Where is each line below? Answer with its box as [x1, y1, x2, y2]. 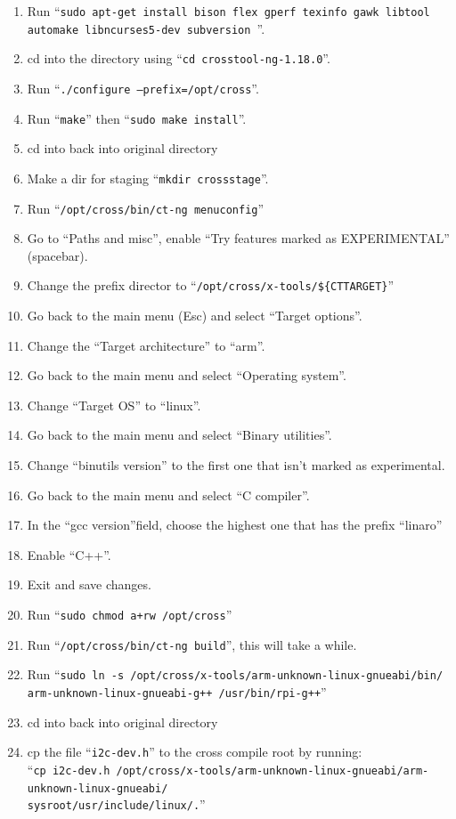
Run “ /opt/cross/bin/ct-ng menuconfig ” [27, 199, 265, 217]
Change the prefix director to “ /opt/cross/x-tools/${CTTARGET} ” [27, 276, 395, 295]
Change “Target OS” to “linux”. [27, 395, 201, 414]
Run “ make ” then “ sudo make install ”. [27, 109, 247, 127]
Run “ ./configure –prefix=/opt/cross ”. [27, 78, 259, 97]
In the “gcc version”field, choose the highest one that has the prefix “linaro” [27, 515, 443, 534]
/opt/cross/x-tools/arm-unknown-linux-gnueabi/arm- [116, 764, 429, 777]
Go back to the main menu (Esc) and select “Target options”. [27, 306, 362, 325]
